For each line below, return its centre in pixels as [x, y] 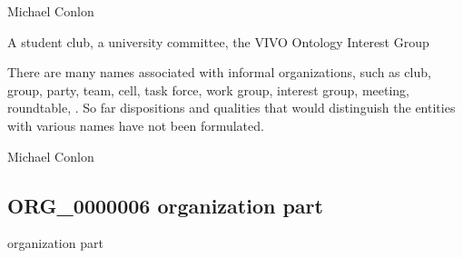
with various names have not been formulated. [136, 125]
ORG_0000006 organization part [165, 205]
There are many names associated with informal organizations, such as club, [219, 72]
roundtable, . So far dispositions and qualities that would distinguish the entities [231, 108]
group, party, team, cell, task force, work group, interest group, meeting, [209, 89]
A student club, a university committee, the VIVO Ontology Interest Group [218, 41]
